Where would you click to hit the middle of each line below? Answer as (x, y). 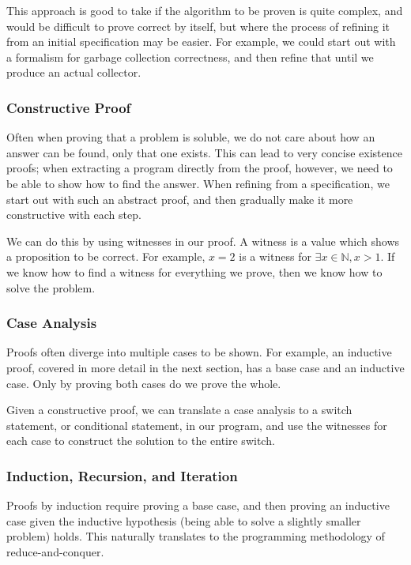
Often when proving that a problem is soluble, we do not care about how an (191, 137)
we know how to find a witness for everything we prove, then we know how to (194, 271)
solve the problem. (51, 287)
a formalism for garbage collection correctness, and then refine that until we (190, 56)
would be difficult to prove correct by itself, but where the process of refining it (198, 26)
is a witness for (275, 256)
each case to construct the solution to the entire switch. (141, 441)
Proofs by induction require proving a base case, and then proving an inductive (198, 505)
